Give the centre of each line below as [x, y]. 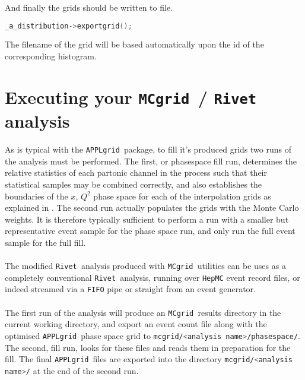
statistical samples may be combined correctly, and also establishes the [134, 184]
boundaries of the [36, 196]
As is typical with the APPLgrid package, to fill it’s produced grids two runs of [148, 149]
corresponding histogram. [51, 56]
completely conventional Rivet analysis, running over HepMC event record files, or [152, 277]
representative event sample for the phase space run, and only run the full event [150, 231]
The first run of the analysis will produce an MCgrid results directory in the [143, 312]
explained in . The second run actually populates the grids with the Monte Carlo [152, 208]
